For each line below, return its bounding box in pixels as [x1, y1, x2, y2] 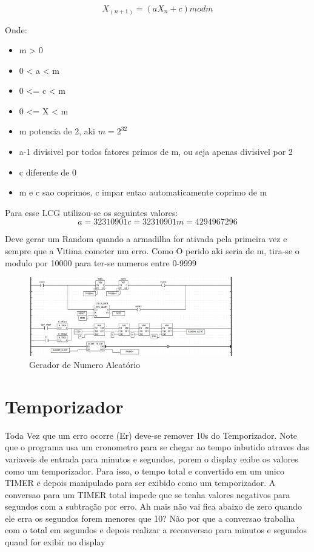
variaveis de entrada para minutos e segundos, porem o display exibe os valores [5, 452, 298, 465]
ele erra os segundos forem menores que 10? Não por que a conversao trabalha [5, 511, 295, 524]
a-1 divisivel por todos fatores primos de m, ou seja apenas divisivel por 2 [19, 145, 293, 158]
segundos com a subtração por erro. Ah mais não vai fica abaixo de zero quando [5, 500, 302, 513]
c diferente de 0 [19, 165, 76, 178]
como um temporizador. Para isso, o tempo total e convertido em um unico [5, 464, 284, 477]
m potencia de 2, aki [19, 125, 96, 137]
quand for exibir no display [5, 536, 105, 548]
